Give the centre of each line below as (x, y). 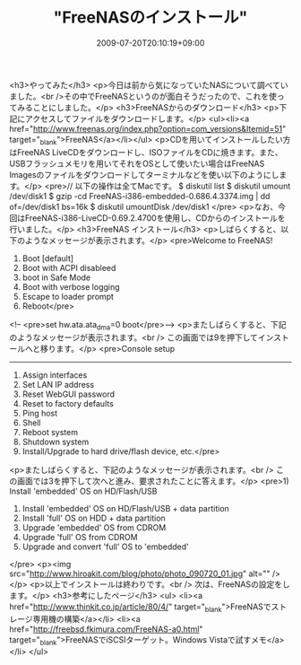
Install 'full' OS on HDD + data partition (94, 518)
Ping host (40, 413)
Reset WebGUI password (68, 394)
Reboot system (50, 432)
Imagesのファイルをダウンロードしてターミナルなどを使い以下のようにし (144, 174)
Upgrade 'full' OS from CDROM (80, 537)
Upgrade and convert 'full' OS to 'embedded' (106, 547)
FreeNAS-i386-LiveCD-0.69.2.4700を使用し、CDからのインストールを (155, 218)
